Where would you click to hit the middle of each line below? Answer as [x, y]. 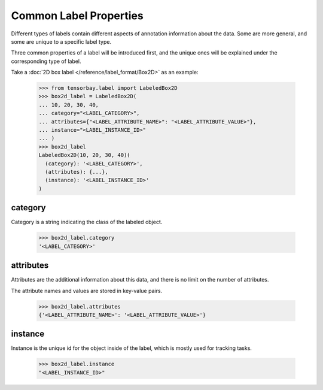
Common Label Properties [77, 16]
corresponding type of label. [46, 61]
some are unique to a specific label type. [61, 41]
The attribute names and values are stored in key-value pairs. [87, 291]
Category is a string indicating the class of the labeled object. [87, 222]
